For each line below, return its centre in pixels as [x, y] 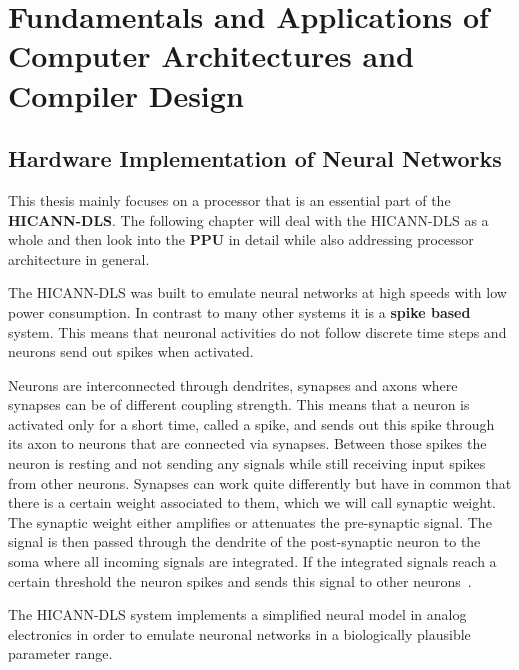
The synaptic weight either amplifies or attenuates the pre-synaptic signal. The [250, 521]
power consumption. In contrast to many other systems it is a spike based [239, 311]
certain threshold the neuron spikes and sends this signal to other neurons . [240, 580]
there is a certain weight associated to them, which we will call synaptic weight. [252, 502]
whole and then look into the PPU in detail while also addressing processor [241, 239]
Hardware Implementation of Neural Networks [255, 158]
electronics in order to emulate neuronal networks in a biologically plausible [239, 633]
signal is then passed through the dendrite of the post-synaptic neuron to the [244, 541]
